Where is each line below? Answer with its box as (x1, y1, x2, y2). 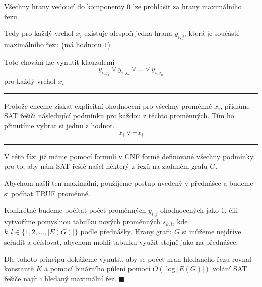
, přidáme (220, 100, 250, 111)
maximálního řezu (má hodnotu (4, 39, 102, 50)
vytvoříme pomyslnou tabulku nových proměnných (4, 216, 161, 226)
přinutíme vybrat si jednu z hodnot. (4, 120, 115, 130)
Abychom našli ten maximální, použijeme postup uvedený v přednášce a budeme (4, 177, 253, 188)
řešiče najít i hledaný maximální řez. (4, 273, 116, 283)
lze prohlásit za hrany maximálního (133, 1, 242, 11)
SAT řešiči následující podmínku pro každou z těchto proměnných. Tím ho (4, 110, 234, 121)
